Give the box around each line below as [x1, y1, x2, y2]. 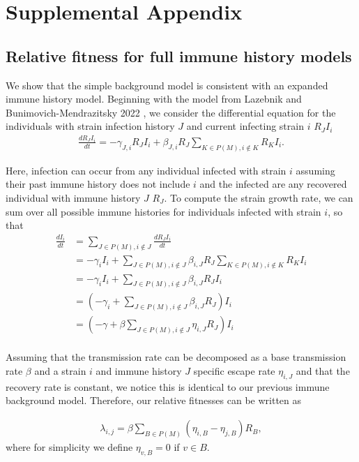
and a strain [34, 364, 86, 378]
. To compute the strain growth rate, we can [164, 190, 353, 204]
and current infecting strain [186, 119, 304, 133]
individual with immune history [6, 190, 141, 204]
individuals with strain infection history [6, 119, 175, 133]
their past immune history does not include [6, 177, 190, 191]
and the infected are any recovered [199, 177, 347, 191]
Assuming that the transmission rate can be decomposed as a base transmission [6, 350, 346, 364]
